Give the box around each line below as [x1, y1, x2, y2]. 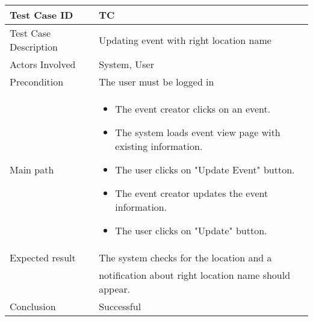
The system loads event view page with [115, 125, 280, 139]
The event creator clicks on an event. [115, 102, 271, 116]
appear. [99, 282, 131, 296]
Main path [10, 163, 54, 176]
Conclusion [10, 299, 56, 313]
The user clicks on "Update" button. [115, 223, 267, 237]
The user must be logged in [99, 75, 214, 89]
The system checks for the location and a [99, 251, 272, 264]
